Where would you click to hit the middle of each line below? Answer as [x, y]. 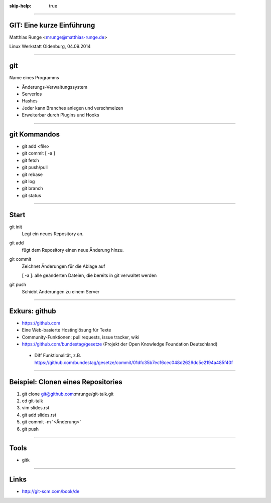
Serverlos [32, 94]
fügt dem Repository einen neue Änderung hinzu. [73, 250]
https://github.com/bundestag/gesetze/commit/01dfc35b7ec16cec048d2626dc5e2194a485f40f [134, 362]
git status [31, 195]
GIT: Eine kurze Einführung [52, 25]
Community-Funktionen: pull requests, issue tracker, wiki [81, 337]
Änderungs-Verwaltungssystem [55, 87]
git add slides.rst [39, 415]
